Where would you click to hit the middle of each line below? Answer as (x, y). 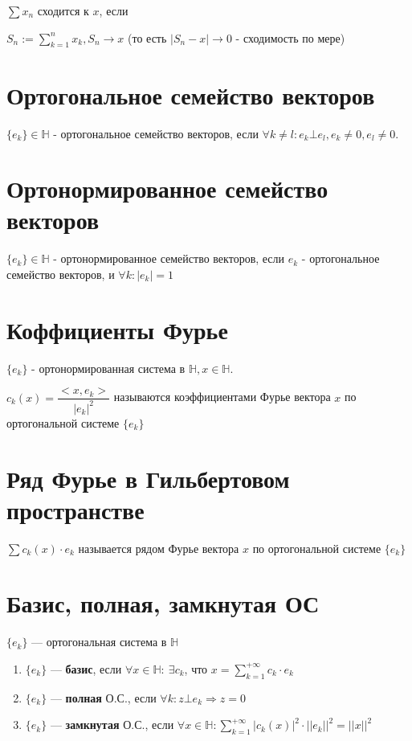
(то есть (147, 37)
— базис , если (86, 668)
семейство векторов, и (61, 274)
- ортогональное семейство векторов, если (156, 133)
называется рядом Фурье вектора (159, 548)
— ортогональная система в (99, 642)
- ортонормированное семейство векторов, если (169, 258)
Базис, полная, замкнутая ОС (163, 603)
